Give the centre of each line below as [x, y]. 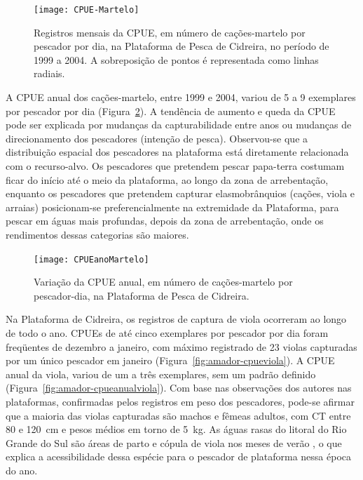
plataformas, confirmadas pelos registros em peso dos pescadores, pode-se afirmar [180, 401]
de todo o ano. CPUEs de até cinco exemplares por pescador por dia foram [167, 333]
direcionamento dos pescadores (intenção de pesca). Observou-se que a [157, 138]
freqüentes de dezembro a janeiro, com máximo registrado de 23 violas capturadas [181, 346]
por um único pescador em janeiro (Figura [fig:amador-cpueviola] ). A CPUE [170, 360]
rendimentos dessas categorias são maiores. [97, 234]
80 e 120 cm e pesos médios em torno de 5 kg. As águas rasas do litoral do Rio [176, 429]
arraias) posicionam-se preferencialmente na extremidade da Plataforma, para [172, 207]
